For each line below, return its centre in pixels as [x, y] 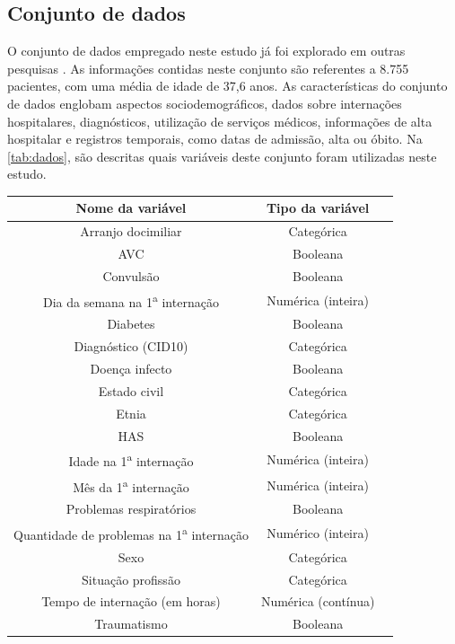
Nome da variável [131, 208]
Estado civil [131, 390]
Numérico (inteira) [318, 533]
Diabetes [131, 324]
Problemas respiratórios [131, 509]
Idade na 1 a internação [131, 460]
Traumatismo [131, 624]
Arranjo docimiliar [131, 231]
